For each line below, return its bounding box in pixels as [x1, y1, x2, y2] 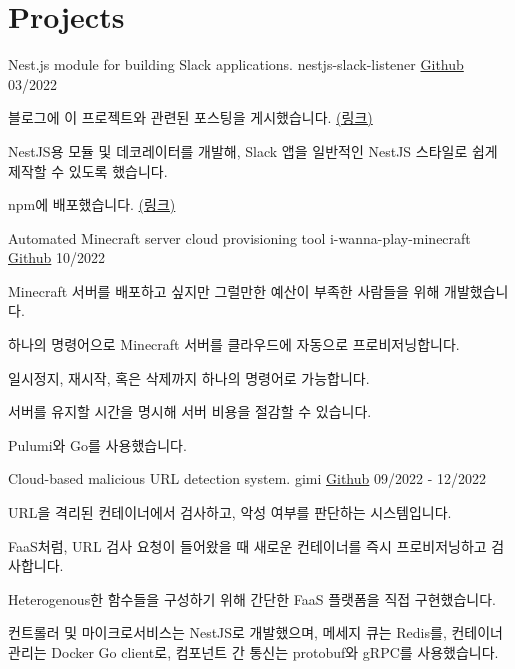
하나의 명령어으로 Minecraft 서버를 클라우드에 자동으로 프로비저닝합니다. [8, 334, 460, 355]
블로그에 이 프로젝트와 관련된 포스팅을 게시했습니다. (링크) [8, 107, 373, 128]
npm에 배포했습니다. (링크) [8, 194, 176, 215]
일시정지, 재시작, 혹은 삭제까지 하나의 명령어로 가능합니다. [8, 367, 370, 388]
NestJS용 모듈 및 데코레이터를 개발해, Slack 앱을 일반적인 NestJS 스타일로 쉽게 [8, 140, 498, 161]
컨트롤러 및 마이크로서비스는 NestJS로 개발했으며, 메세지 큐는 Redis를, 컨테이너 [8, 622, 503, 643]
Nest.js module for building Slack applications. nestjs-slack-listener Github [8, 54, 464, 75]
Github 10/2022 [8, 247, 105, 268]
